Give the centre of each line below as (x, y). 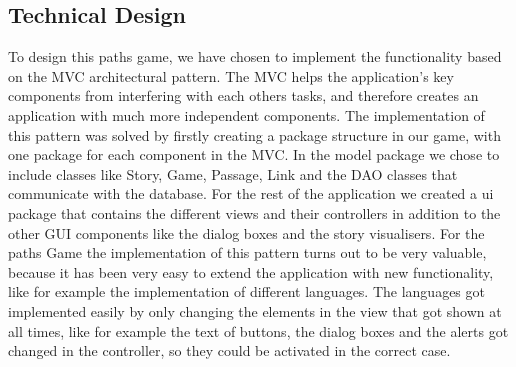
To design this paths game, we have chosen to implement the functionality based (255, 56)
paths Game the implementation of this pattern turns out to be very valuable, (247, 252)
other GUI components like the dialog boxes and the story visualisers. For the (246, 232)
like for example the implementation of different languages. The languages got (246, 291)
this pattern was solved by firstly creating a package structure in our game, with (254, 134)
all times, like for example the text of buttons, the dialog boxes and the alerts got (258, 330)
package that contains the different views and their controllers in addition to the (254, 212)
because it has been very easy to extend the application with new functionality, (251, 271)
